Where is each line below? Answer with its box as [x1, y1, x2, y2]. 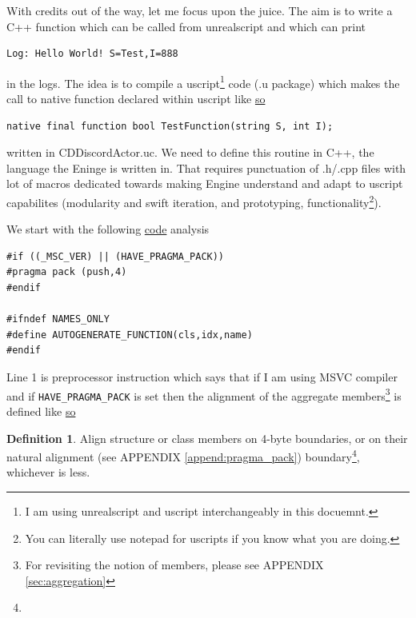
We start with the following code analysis [6, 221, 210, 237]
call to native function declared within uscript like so [6, 90, 266, 107]
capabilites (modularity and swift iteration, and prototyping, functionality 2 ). [6, 192, 382, 210]
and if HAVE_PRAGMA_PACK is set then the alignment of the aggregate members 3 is [6, 385, 402, 404]
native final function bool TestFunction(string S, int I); [6, 120, 334, 132]
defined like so [6, 402, 76, 419]
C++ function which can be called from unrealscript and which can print [6, 18, 366, 34]
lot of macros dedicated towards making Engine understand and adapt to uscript [6, 175, 403, 192]
